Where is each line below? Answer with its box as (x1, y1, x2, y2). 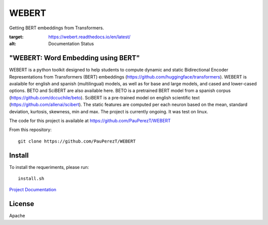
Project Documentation (9, 187, 57, 193)
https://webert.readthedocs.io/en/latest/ (48, 34, 131, 40)
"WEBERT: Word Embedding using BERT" (9, 54, 140, 62)
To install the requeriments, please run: (9, 164, 89, 170)
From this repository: (9, 127, 52, 133)
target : (9, 34, 24, 40)
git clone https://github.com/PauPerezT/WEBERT (18, 138, 136, 144)
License (9, 200, 34, 208)
